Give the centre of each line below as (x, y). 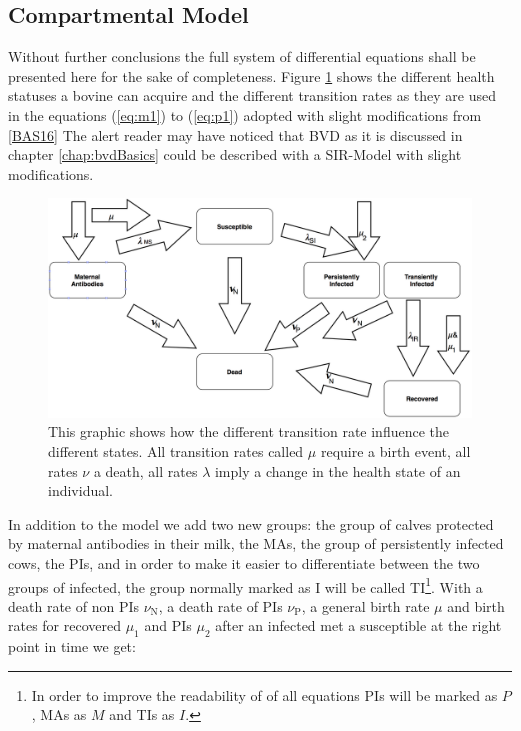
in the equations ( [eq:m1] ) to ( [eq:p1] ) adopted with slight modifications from (245, 114)
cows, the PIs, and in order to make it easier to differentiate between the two (244, 562)
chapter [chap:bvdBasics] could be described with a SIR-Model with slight (235, 154)
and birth (476, 605)
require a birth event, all (395, 451)
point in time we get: (72, 646)
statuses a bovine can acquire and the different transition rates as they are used (252, 95)
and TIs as (142, 714)
